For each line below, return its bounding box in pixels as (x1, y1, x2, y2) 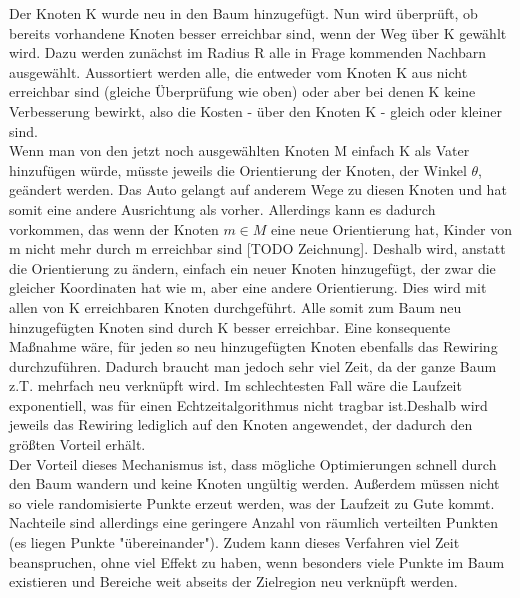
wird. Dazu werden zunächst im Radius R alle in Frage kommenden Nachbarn (9, 42, 487, 63)
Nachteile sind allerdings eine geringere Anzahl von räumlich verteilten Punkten (9, 512, 499, 533)
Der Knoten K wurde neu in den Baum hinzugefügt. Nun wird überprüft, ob (9, 3, 478, 23)
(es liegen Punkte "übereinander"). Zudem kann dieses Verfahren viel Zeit (9, 532, 460, 553)
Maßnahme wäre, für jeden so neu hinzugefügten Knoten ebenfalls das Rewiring (9, 336, 498, 357)
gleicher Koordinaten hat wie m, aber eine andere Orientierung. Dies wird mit (9, 277, 487, 298)
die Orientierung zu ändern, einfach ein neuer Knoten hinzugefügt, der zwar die (9, 257, 496, 278)
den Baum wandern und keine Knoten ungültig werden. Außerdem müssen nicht (9, 473, 500, 494)
